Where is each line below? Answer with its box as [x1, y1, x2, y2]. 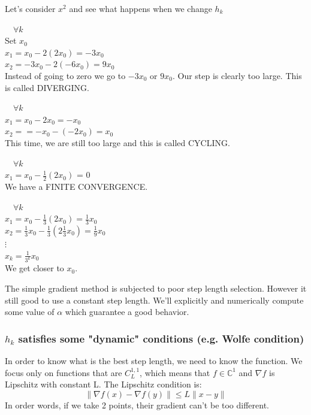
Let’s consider [5, 2, 56, 14]
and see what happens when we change [69, 2, 212, 14]
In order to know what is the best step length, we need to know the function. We [5, 355, 303, 367]
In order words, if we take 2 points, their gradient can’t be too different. [5, 398, 269, 411]
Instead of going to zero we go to [5, 69, 126, 81]
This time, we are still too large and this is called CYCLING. [5, 136, 230, 149]
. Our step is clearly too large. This [172, 69, 302, 81]
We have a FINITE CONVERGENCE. [5, 180, 148, 192]
